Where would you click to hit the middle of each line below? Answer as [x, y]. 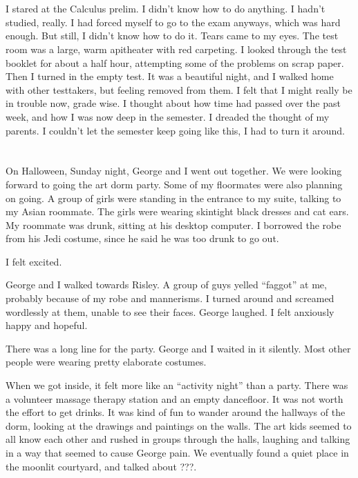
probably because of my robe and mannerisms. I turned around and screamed [170, 298]
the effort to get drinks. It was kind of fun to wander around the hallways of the [176, 412]
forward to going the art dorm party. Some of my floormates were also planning [174, 184]
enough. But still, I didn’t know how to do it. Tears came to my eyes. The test [172, 36]
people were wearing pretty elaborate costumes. [106, 362]
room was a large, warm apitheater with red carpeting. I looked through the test [176, 49]
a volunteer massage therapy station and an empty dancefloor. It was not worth [175, 398]
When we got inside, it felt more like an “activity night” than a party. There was [177, 385]
